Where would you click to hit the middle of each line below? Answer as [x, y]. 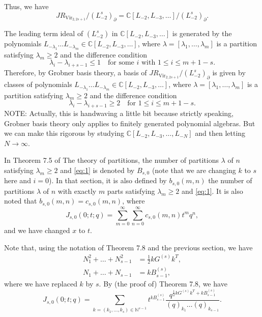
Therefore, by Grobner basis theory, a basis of [76, 73]
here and [18, 180]
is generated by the [202, 33]
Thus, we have [26, 6]
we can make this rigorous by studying [64, 133]
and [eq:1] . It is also [212, 191]
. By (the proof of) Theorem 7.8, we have [163, 283]
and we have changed [37, 230]
